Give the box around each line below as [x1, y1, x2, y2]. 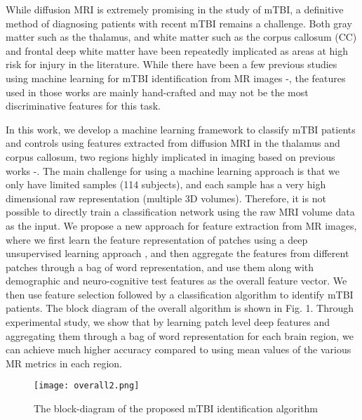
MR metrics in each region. [6, 355, 122, 370]
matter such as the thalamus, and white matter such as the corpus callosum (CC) [6, 29, 357, 44]
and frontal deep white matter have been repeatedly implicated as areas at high [6, 43, 348, 58]
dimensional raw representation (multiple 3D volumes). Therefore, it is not [6, 190, 326, 205]
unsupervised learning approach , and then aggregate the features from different [6, 246, 349, 261]
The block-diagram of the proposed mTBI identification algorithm [34, 401, 318, 416]
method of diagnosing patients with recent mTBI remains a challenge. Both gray [6, 15, 352, 30]
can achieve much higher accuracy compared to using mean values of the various [6, 342, 351, 357]
